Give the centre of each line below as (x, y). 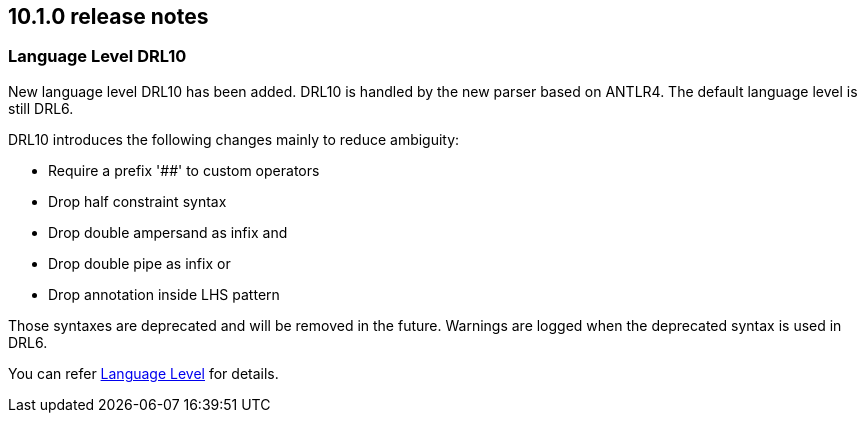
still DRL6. (41, 108)
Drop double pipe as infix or (139, 263)
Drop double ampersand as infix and (168, 232)
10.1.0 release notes (108, 16)
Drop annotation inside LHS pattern (164, 294)
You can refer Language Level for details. (143, 373)
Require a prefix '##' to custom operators (184, 170)
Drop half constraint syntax (137, 201)
